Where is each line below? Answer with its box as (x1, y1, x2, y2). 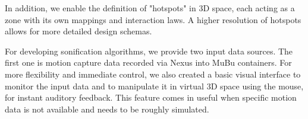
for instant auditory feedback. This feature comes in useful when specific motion (5, 91, 297, 104)
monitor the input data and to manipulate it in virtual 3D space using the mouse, (5, 79, 304, 92)
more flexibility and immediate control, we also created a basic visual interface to (5, 67, 301, 80)
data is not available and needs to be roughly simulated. (5, 102, 209, 115)
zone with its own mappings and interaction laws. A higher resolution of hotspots (5, 13, 301, 25)
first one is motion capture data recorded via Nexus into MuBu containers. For (5, 56, 292, 69)
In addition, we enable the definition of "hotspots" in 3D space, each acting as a (5, 2, 295, 14)
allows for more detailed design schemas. (5, 25, 152, 37)
